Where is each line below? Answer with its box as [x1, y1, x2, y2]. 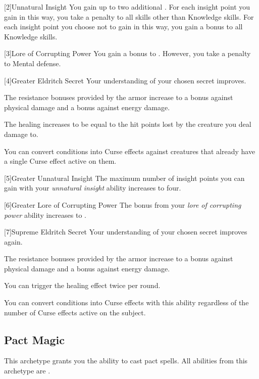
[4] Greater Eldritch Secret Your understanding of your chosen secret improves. [4, 75, 246, 85]
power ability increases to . [4, 209, 86, 220]
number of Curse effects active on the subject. [4, 307, 146, 317]
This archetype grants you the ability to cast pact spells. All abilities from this [4, 355, 248, 366]
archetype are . [4, 365, 50, 376]
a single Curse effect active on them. [4, 156, 117, 166]
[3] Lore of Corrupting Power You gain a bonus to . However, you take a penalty [4, 48, 251, 59]
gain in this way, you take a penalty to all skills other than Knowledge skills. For [4, 11, 254, 22]
